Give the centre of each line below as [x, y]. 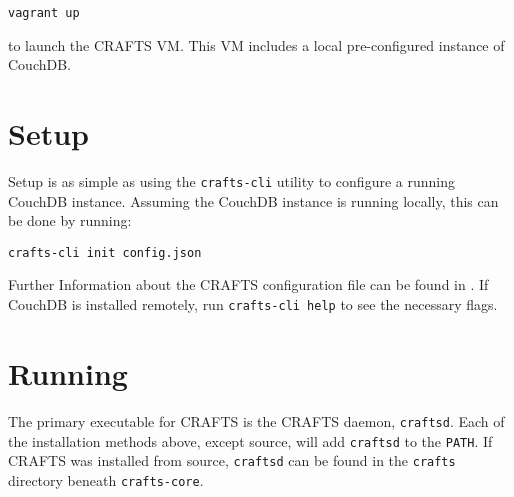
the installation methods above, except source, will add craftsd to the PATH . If [250, 440]
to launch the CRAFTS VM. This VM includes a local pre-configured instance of [256, 44]
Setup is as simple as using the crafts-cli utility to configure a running [231, 180]
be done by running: [70, 220]
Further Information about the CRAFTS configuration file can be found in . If [248, 284]
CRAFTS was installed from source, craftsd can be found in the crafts [232, 460]
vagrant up [44, 13]
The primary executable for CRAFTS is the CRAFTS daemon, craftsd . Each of [256, 420]
